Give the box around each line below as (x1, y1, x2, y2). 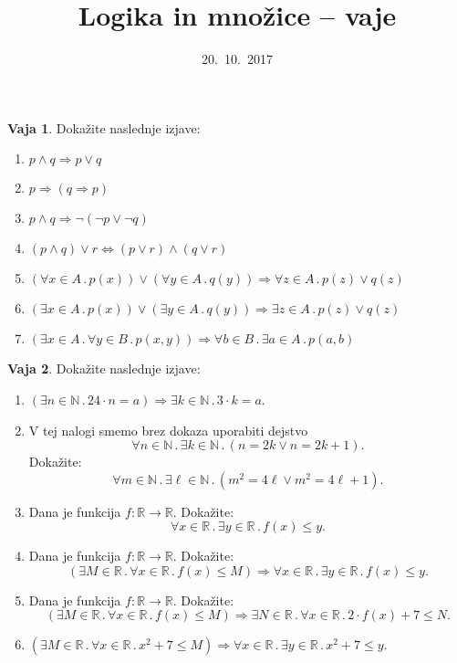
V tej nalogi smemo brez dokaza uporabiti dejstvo (28, 420, 308, 439)
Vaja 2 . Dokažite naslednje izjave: (7, 359, 201, 378)
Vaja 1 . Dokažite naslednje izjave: (7, 118, 201, 137)
